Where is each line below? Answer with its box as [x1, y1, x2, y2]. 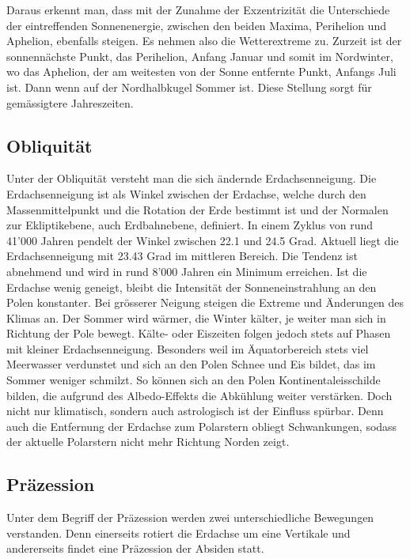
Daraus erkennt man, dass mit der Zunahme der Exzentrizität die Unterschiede [6, 2, 390, 17]
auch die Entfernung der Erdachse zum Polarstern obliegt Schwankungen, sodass [6, 417, 397, 434]
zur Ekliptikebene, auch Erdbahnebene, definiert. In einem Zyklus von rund [6, 217, 374, 233]
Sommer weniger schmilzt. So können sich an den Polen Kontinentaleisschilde [6, 372, 381, 388]
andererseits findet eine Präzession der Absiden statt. [6, 540, 264, 557]
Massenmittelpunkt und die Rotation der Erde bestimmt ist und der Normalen [6, 201, 389, 217]
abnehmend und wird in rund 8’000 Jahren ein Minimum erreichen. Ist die [6, 263, 367, 279]
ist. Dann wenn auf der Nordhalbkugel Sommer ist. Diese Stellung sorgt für [6, 78, 372, 95]
